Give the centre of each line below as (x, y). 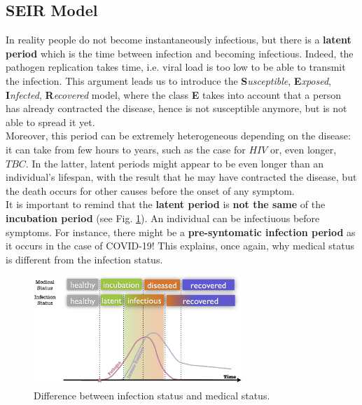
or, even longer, (304, 149)
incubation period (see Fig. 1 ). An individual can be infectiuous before (163, 218)
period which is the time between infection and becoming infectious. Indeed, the (180, 53)
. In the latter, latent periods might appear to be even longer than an (175, 163)
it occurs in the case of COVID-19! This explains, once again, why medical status (180, 246)
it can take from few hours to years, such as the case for (126, 149)
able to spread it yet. (50, 122)
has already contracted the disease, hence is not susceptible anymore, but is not (176, 108)
